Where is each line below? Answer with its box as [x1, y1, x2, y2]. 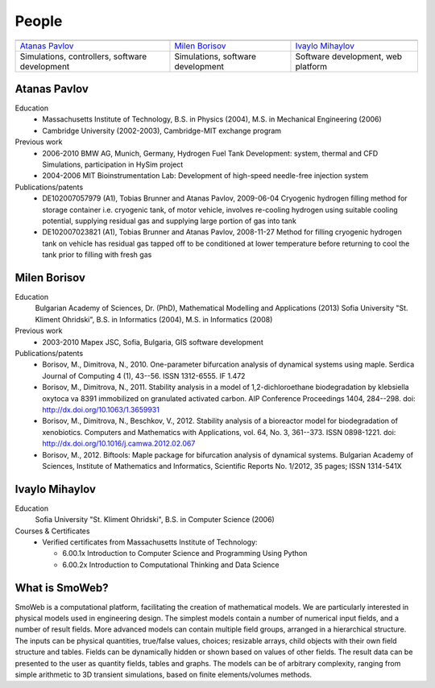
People [14, 12, 63, 30]
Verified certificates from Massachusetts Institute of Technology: [42, 537, 258, 547]
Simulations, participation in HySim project [42, 160, 184, 169]
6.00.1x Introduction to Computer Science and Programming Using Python [62, 549, 308, 558]
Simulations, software [174, 51, 257, 62]
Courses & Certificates [14, 526, 90, 536]
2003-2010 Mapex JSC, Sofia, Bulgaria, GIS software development [42, 337, 263, 346]
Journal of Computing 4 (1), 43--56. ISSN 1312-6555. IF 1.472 [42, 371, 246, 380]
